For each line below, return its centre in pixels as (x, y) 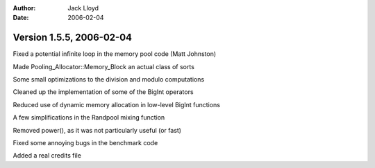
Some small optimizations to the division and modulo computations (109, 80)
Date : (21, 18)
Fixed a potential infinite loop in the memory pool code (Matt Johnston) (115, 54)
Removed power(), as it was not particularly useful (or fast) (97, 130)
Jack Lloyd (83, 8)
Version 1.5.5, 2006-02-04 (72, 38)
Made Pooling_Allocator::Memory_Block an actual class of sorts (103, 66)
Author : (24, 8)
